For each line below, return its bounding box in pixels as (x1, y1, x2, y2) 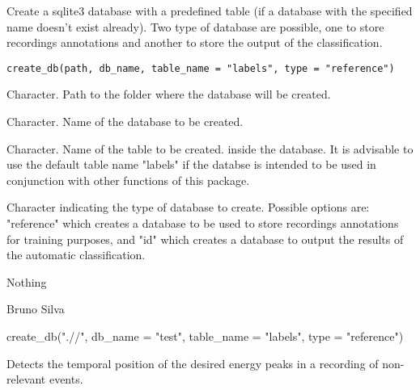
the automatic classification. (6, 246, 146, 263)
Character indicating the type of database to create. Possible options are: (6, 199, 370, 216)
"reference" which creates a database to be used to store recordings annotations (6, 215, 399, 231)
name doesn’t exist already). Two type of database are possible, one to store (6, 18, 384, 35)
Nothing (6, 273, 47, 290)
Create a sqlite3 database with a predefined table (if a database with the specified (6, 2, 413, 19)
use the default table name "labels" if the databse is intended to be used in (6, 156, 376, 173)
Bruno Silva (6, 300, 65, 317)
